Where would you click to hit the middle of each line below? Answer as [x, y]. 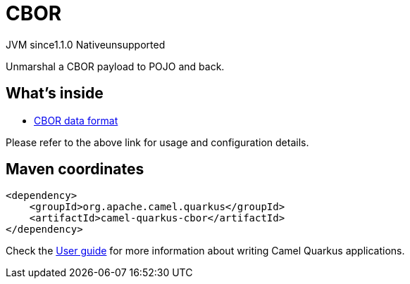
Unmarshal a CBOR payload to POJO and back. [115, 66]
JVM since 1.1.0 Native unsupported [86, 44]
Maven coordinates [75, 169]
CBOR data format [76, 120]
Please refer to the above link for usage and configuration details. [157, 142]
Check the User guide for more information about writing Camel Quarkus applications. [205, 251]
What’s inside [55, 93]
